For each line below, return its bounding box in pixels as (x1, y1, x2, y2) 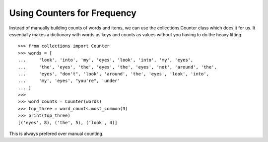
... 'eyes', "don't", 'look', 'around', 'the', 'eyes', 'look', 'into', (18, 71, 209, 76)
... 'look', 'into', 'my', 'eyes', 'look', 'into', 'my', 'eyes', (18, 57, 194, 63)
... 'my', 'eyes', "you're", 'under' (18, 78, 120, 84)
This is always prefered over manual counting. (9, 131, 104, 137)
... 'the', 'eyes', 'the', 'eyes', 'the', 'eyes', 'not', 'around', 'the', (18, 64, 217, 70)
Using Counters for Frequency (9, 7, 136, 18)
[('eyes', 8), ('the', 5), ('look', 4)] (18, 120, 118, 125)
